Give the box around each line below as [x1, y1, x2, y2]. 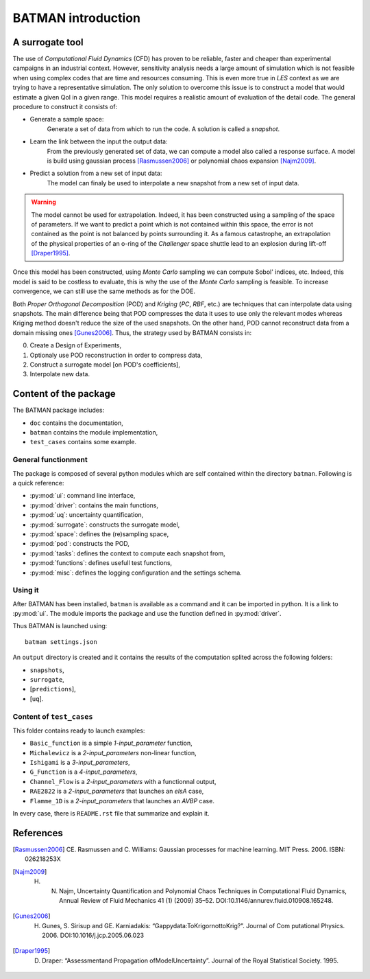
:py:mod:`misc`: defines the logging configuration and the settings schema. [29, 568, 243, 577]
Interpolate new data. [29, 370, 90, 378]
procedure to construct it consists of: [12, 103, 118, 111]
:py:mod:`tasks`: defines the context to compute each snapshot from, [29, 549, 225, 557]
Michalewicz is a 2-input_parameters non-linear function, [29, 748, 197, 757]
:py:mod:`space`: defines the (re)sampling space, [29, 529, 169, 538]
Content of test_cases [12, 711, 93, 721]
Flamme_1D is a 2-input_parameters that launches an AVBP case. [29, 796, 215, 805]
